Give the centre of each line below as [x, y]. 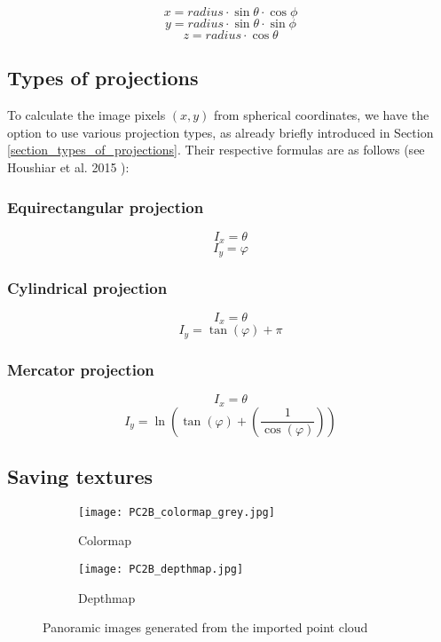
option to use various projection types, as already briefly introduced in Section [220, 132]
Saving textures [80, 476]
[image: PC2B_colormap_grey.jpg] [177, 512]
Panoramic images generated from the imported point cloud [205, 627]
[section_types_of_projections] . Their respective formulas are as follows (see [216, 150]
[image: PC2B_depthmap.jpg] [161, 569]
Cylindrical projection [87, 287]
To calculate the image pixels [87, 115]
